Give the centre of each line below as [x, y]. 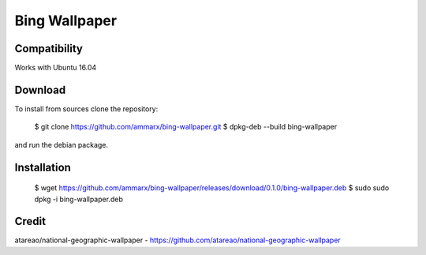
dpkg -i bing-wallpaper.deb [79, 199]
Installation [43, 167]
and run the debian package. [62, 144]
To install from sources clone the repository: [86, 109]
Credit [30, 221]
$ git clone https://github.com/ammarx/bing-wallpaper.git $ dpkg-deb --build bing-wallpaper [186, 127]
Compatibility [49, 49]
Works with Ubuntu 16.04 [56, 68]
